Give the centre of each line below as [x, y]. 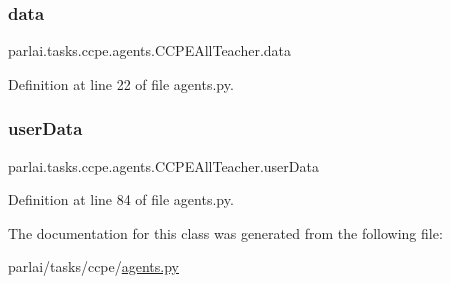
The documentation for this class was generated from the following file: [225, 232]
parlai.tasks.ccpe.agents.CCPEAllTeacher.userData [163, 165]
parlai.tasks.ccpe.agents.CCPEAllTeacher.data [150, 50]
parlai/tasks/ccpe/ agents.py [93, 266]
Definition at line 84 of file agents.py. [121, 199]
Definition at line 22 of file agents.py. [121, 83]
